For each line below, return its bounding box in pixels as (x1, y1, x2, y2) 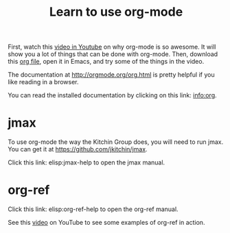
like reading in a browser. (8, 78, 79, 86)
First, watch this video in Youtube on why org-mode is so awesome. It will (8, 42, 216, 51)
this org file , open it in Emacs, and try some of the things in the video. (8, 58, 205, 66)
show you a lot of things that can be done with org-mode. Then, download (8, 50, 218, 58)
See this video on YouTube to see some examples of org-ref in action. (8, 219, 205, 227)
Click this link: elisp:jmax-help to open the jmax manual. (8, 158, 165, 167)
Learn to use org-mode (49, 4, 183, 20)
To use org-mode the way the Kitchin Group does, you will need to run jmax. (8, 138, 224, 146)
